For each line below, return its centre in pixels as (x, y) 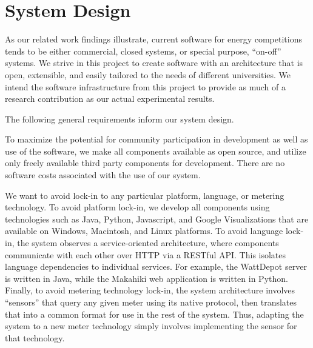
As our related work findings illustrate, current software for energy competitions (153, 39)
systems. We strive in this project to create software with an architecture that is (154, 63)
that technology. (35, 337)
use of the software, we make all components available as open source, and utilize (156, 151)
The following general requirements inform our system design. (119, 119)
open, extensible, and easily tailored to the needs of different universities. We (148, 74)
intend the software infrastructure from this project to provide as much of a (145, 86)
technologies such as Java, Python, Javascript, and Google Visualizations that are (157, 219)
